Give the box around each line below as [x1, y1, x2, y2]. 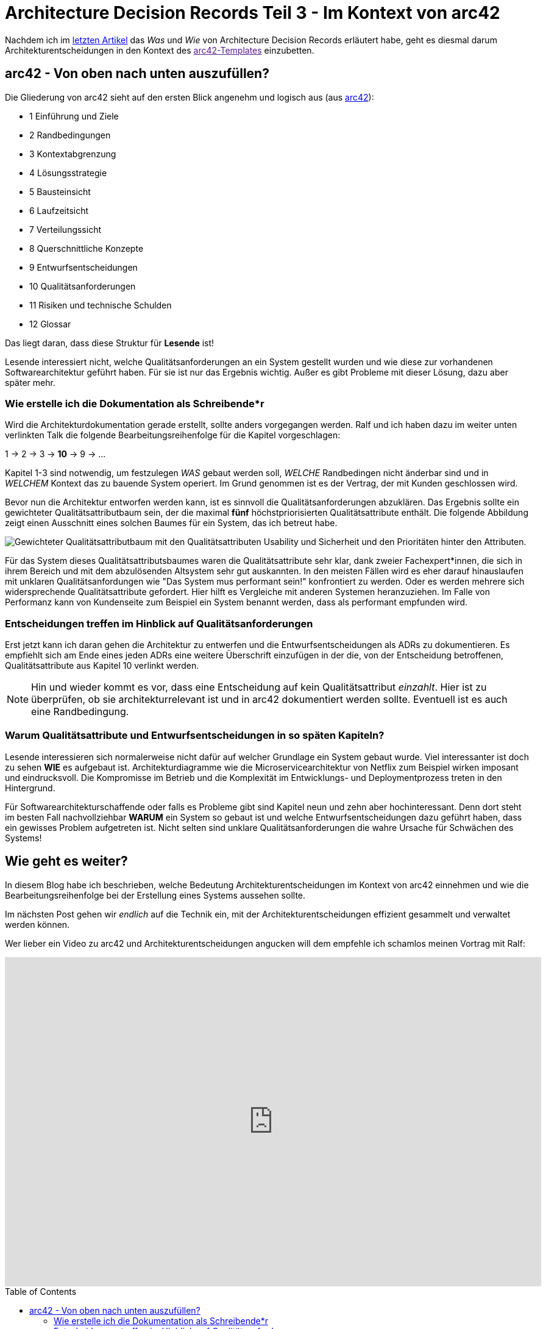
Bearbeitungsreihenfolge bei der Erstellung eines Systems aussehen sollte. [5, 889, 306, 900]
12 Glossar [29, 318, 71, 329]
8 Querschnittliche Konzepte [29, 243, 144, 254]
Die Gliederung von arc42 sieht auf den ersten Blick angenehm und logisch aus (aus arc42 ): [5, 91, 374, 102]
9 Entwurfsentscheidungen [29, 262, 138, 273]
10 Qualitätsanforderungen [29, 280, 136, 291]
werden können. [5, 919, 70, 930]
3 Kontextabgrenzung [29, 148, 116, 159]
